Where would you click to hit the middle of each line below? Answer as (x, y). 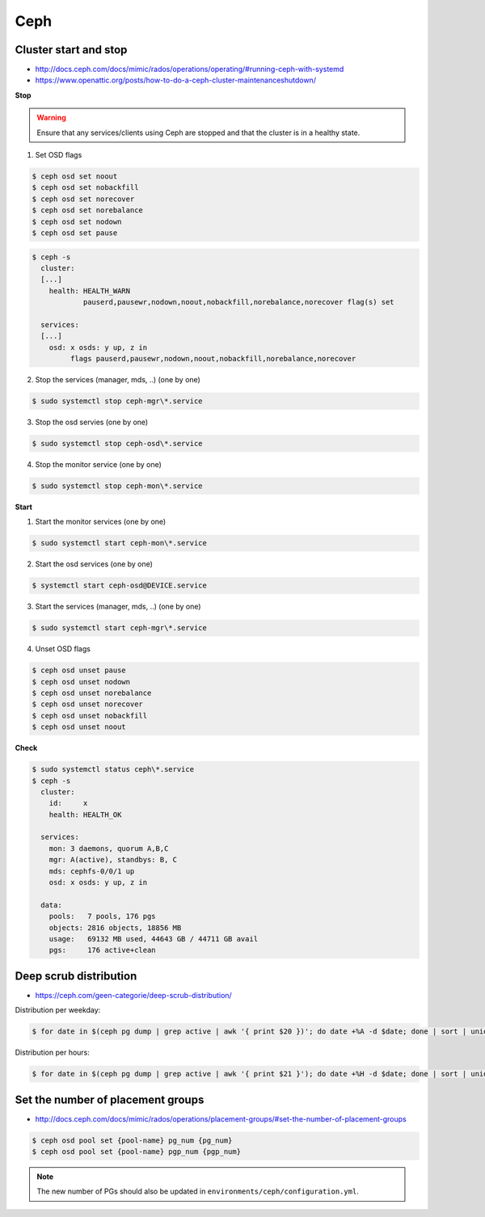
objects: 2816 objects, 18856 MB (115, 928)
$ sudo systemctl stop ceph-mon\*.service (117, 486)
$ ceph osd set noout (75, 177)
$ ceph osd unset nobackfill (90, 716)
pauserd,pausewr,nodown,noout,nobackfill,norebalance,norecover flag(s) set (239, 302)
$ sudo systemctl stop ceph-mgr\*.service (117, 401)
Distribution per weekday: (58, 1010)
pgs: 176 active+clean (103, 950)
